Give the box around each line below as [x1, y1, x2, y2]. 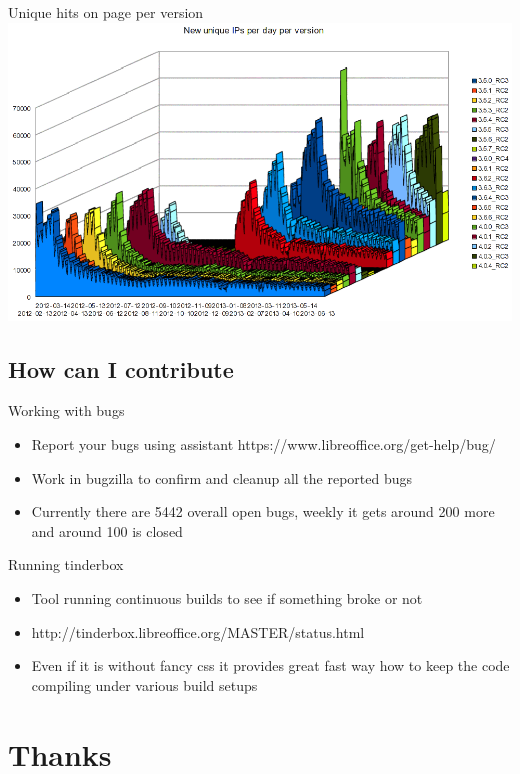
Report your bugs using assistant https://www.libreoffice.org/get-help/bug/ [31, 434, 496, 454]
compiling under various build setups [31, 674, 258, 695]
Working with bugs [8, 400, 125, 421]
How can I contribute [8, 353, 234, 384]
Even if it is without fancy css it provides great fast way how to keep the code [31, 655, 510, 676]
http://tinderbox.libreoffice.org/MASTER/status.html [31, 621, 365, 642]
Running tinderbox [8, 554, 124, 575]
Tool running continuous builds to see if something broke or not [31, 587, 423, 608]
